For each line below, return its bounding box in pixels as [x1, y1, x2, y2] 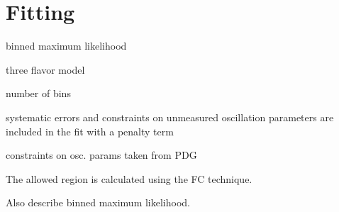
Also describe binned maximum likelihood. [6, 195, 190, 210]
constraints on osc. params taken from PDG [6, 147, 197, 162]
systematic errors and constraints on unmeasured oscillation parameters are [6, 109, 334, 124]
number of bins [6, 86, 71, 101]
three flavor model [6, 62, 85, 77]
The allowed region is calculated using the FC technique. [6, 171, 252, 186]
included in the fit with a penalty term [6, 123, 174, 138]
